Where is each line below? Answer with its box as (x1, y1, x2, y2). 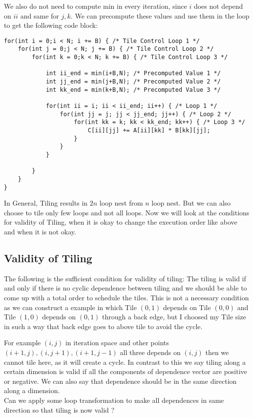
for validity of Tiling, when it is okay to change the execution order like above (4, 217, 237, 227)
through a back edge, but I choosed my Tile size (102, 312, 246, 322)
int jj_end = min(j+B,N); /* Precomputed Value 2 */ (45, 78, 221, 85)
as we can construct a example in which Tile (4, 302, 137, 312)
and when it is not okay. (4, 227, 76, 237)
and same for (20, 10, 59, 21)
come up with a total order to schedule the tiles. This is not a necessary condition (4, 293, 249, 303)
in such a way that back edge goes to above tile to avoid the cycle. (4, 321, 203, 331)
